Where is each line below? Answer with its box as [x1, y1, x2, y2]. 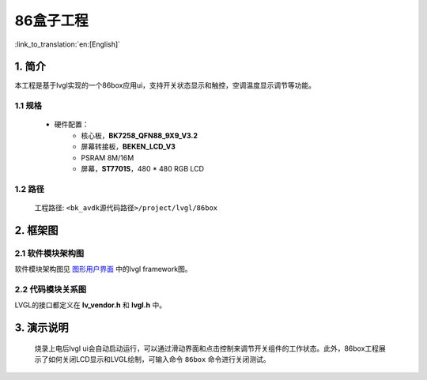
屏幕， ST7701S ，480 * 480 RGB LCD [81, 164, 205, 173]
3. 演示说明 [14, 321, 69, 335]
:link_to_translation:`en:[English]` [14, 40, 121, 49]
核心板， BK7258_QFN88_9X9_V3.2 [81, 130, 198, 140]
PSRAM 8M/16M [81, 152, 134, 162]
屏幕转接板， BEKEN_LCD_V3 [81, 142, 176, 152]
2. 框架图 [14, 224, 59, 237]
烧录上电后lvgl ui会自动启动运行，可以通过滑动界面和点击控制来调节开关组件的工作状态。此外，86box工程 [34, 344, 380, 353]
